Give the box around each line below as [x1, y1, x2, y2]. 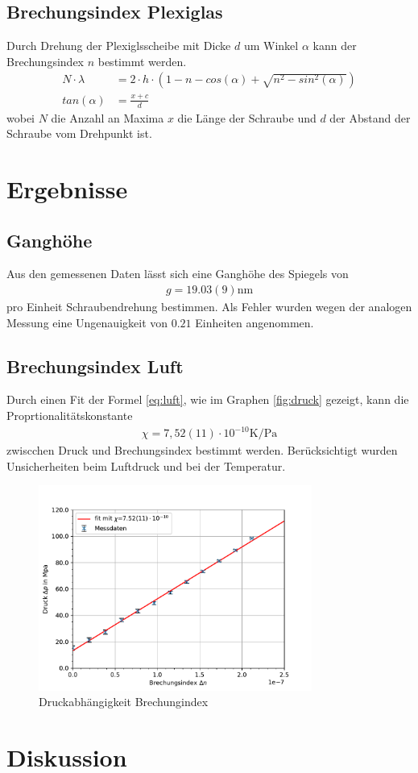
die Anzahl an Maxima [51, 109, 164, 126]
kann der [312, 37, 357, 54]
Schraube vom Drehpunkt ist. [6, 125, 152, 142]
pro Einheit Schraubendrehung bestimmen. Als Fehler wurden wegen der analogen [6, 297, 412, 314]
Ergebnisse [6, 172, 128, 205]
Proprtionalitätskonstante [6, 406, 133, 423]
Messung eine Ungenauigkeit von [6, 314, 168, 330]
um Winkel [243, 37, 299, 54]
